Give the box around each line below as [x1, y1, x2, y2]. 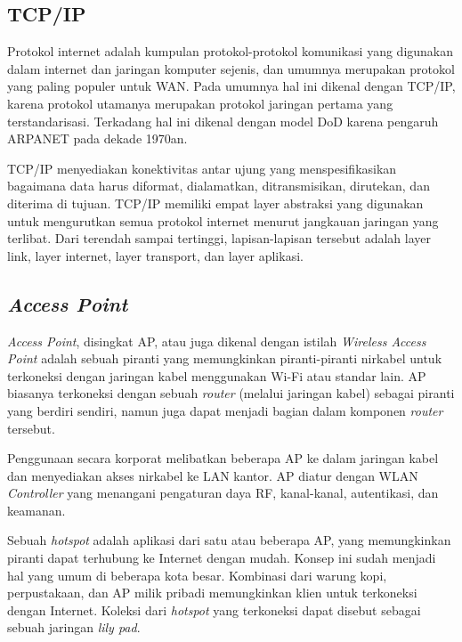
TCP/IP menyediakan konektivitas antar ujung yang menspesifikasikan [7, 158, 397, 177]
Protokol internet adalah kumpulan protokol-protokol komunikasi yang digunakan [7, 42, 454, 61]
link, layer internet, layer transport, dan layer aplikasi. [7, 246, 304, 264]
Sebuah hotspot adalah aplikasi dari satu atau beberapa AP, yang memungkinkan [7, 531, 451, 549]
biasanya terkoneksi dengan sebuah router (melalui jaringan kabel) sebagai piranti [7, 384, 455, 402]
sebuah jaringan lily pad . [7, 618, 141, 637]
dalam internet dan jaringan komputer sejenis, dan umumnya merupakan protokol [7, 59, 455, 77]
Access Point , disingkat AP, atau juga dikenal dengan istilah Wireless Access [7, 331, 426, 350]
